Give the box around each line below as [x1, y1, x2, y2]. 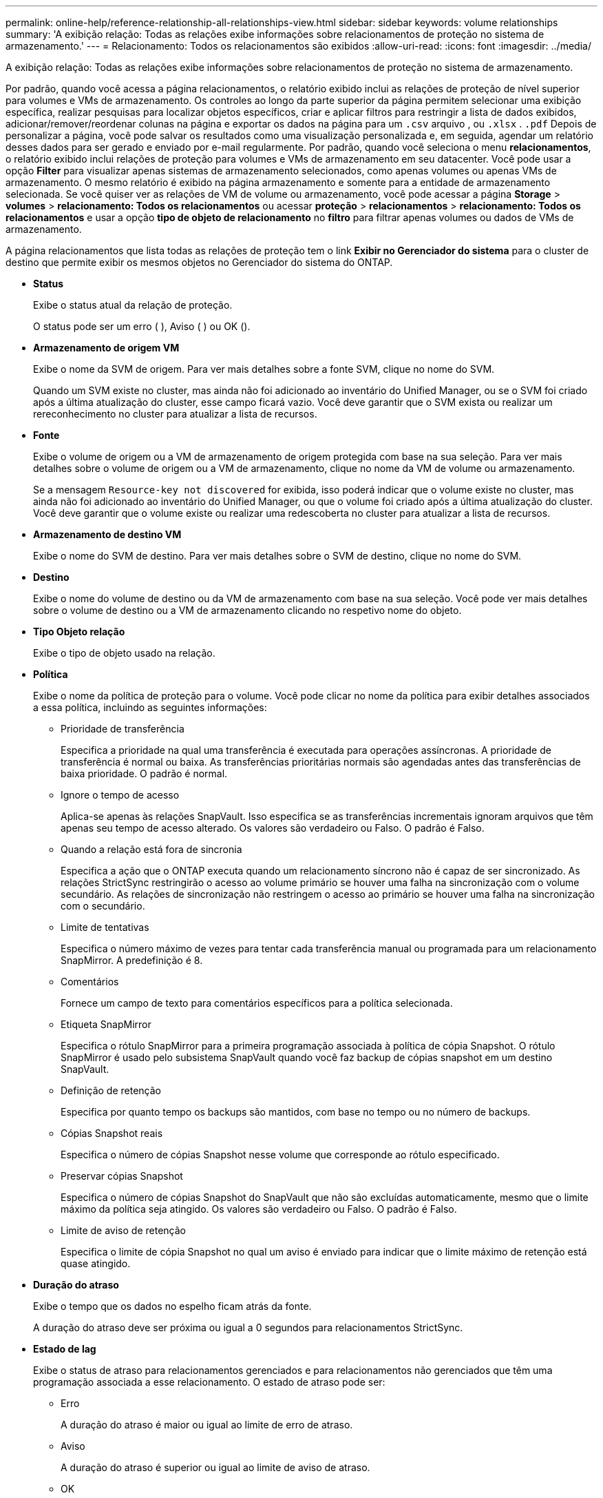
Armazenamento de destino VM [33, 529, 182, 540]
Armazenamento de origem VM [33, 342, 180, 353]
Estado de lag [33, 1343, 96, 1355]
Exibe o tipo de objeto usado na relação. [33, 647, 215, 659]
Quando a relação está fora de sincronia [61, 843, 242, 855]
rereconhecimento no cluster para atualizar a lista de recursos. [33, 408, 317, 420]
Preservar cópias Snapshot [61, 1170, 183, 1182]
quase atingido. [61, 1258, 131, 1269]
